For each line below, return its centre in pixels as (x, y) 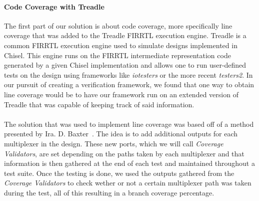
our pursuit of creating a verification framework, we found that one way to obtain (129, 84)
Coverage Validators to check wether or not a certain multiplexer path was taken (128, 183)
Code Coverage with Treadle (54, 6)
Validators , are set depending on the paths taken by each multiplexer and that (124, 153)
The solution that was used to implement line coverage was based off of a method (129, 124)
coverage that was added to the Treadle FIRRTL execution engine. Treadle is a (125, 35)
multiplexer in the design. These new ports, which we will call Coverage (114, 143)
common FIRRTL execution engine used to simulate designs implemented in (121, 45)
